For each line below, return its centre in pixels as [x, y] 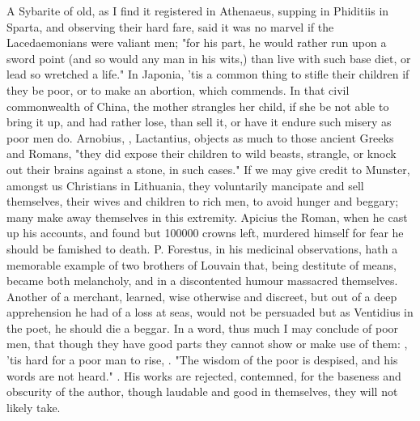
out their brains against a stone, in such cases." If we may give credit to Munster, [208, 169]
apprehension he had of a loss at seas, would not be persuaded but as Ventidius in [210, 312]
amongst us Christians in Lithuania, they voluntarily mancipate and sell [185, 185]
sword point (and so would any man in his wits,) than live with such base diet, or [209, 58]
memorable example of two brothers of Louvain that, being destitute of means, [202, 264]
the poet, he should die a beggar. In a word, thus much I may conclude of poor [203, 327]
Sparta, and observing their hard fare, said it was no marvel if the [170, 26]
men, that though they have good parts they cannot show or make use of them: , [207, 344]
